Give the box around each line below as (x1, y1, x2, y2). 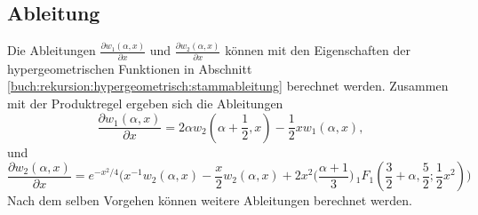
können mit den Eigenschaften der (225, 41, 410, 60)
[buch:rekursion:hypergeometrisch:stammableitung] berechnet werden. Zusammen (7, 76, 449, 95)
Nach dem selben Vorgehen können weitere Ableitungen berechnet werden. (7, 191, 412, 210)
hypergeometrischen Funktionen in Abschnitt (7, 59, 252, 77)
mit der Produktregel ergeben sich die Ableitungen (7, 94, 283, 113)
